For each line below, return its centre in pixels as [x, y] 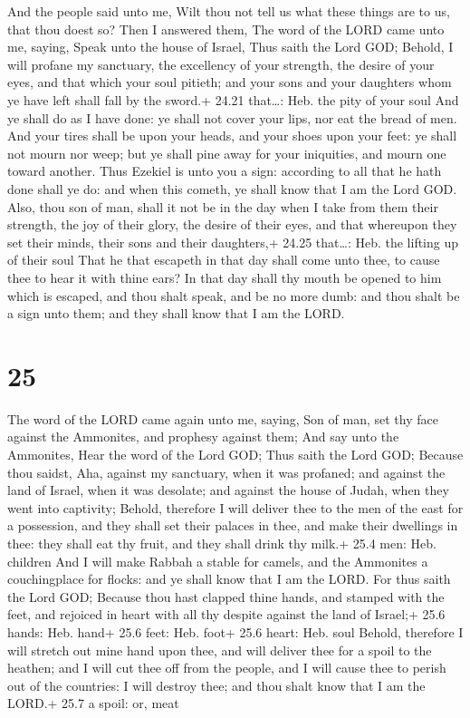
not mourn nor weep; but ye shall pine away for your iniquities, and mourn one [227, 153]
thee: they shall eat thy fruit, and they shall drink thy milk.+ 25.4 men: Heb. [222, 543]
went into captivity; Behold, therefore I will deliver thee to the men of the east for [235, 507]
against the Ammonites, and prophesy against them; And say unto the [203, 437]
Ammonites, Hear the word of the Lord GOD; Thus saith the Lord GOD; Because [235, 454]
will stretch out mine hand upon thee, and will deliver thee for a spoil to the [220, 650]
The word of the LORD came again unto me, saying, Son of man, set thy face [223, 418]
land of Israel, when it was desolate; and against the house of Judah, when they [228, 490]
